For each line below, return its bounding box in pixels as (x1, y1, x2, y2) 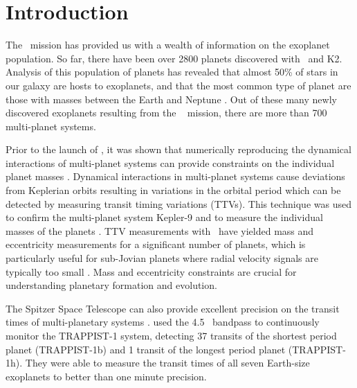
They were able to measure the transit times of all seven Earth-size (25, 355, 310, 370)
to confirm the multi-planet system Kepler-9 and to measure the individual (6, 210, 323, 224)
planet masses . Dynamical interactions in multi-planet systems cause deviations (6, 169, 345, 184)
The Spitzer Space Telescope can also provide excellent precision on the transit (6, 301, 340, 315)
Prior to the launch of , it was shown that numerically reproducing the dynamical (6, 142, 351, 157)
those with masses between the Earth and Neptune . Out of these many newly (6, 91, 337, 106)
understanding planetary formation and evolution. (6, 278, 217, 292)
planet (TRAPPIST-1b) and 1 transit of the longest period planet (6, 342, 286, 356)
